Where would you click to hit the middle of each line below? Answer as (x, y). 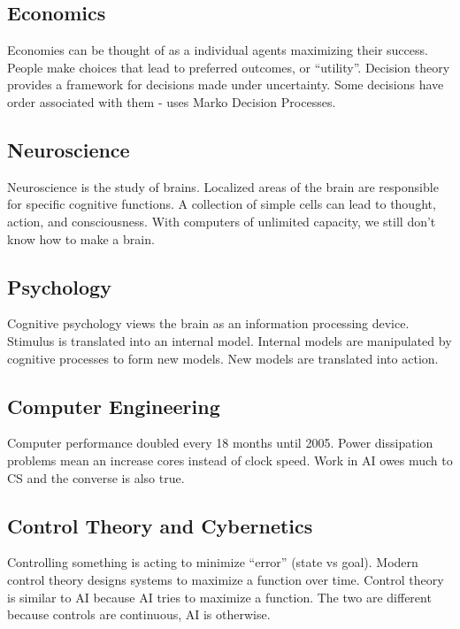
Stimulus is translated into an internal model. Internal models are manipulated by (230, 340)
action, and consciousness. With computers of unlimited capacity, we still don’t (222, 221)
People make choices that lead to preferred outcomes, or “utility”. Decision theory (229, 67)
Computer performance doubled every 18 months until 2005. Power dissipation (220, 443)
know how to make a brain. (81, 238)
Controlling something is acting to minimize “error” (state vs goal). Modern (213, 562)
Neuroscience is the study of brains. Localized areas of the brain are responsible (223, 186)
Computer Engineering (114, 406)
